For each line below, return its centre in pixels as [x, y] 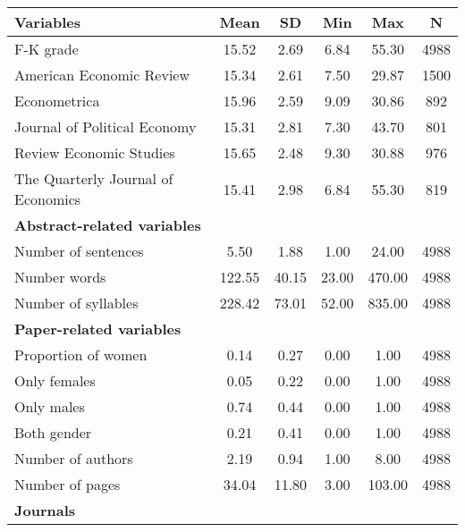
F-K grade [46, 49]
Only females [55, 380]
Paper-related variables [98, 329]
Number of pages [68, 484]
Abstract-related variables [108, 225]
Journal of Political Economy [106, 127]
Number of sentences [79, 251]
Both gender [53, 432]
